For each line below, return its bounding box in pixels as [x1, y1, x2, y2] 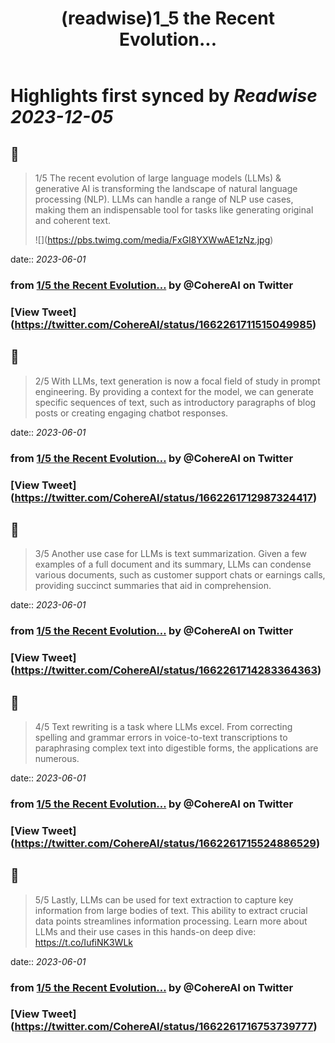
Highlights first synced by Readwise [10, 85, 318, 107]
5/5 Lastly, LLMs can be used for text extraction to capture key [34, 893, 294, 906]
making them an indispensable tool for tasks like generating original [34, 204, 314, 216]
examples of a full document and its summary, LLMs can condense [34, 558, 312, 571]
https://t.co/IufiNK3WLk [34, 936, 133, 948]
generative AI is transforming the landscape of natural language [34, 183, 298, 194]
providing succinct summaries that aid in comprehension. [34, 580, 272, 592]
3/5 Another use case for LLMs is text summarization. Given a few [34, 548, 307, 560]
